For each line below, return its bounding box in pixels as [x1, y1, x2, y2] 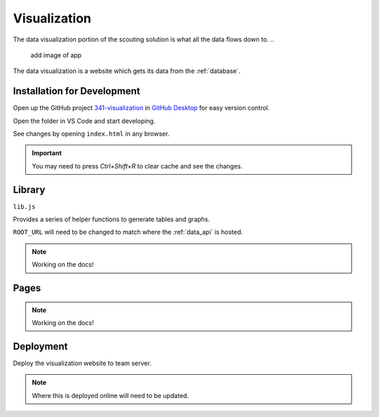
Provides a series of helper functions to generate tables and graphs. [13, 215, 211, 224]
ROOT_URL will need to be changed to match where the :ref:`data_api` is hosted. [13, 228, 244, 237]
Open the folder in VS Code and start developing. [13, 117, 156, 125]
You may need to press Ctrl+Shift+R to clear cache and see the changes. [32, 161, 243, 170]
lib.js [13, 202, 36, 211]
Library [13, 183, 46, 196]
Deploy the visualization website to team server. [13, 359, 152, 367]
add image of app [30, 51, 82, 59]
